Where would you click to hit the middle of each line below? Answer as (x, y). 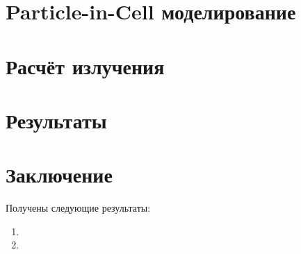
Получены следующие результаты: (78, 208)
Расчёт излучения (85, 66)
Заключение (59, 175)
